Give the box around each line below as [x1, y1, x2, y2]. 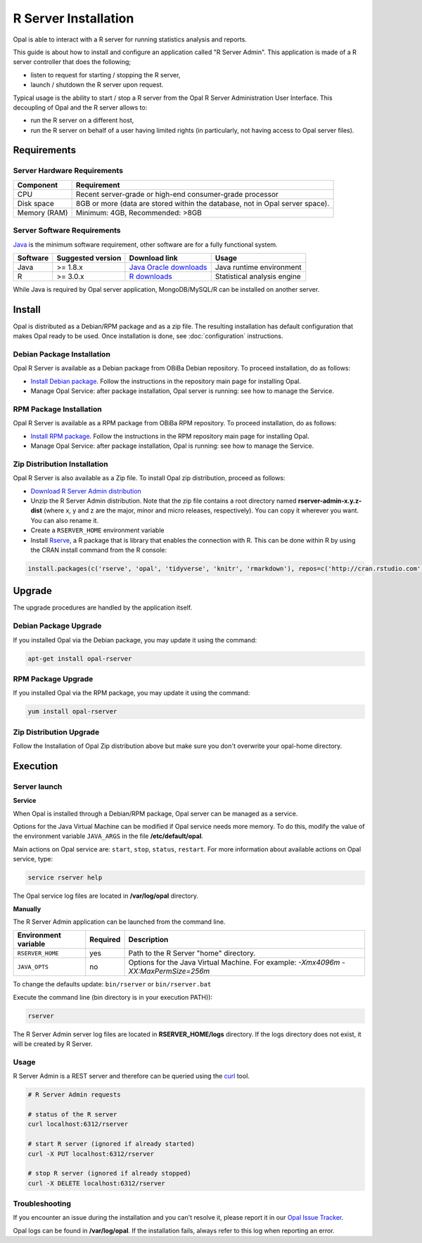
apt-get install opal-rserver [27, 655, 132, 662]
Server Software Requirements [13, 226, 121, 236]
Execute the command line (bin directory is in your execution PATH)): [13, 993, 213, 1001]
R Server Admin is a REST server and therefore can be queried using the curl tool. [13, 1072, 250, 1081]
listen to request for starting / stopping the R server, [30, 70, 181, 79]
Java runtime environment [215, 262, 302, 272]
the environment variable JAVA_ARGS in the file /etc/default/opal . [13, 832, 203, 840]
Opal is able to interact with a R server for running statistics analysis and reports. [13, 35, 248, 44]
